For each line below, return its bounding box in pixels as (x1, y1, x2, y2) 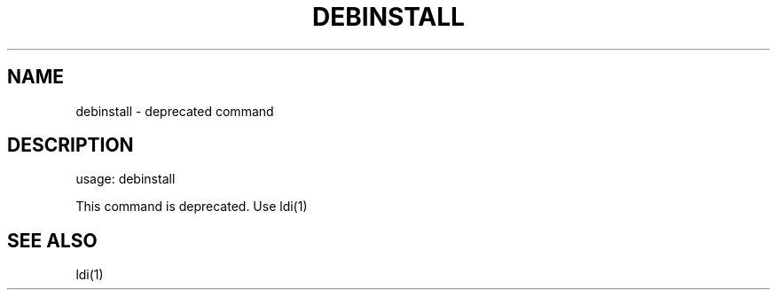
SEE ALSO (7, 229, 98, 252)
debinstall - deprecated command (75, 103, 274, 119)
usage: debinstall (75, 171, 176, 187)
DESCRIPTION (7, 134, 134, 157)
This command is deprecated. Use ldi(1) (75, 199, 308, 215)
